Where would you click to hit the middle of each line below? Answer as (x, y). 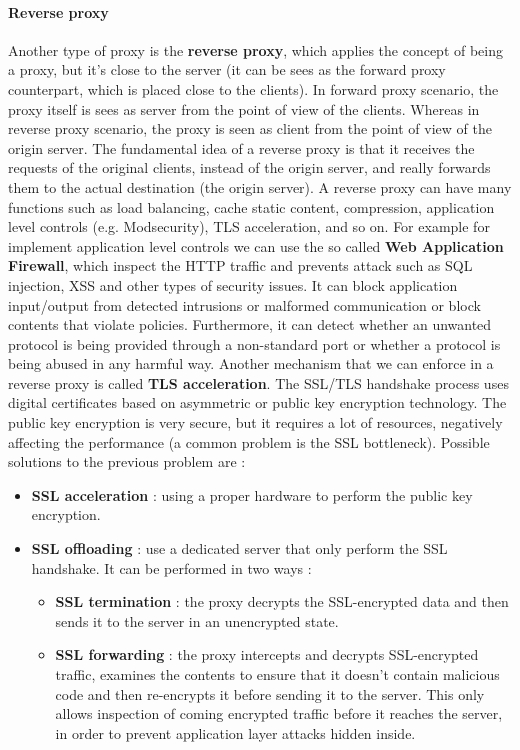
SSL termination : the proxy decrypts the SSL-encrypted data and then (282, 601)
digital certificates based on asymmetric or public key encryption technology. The (257, 402)
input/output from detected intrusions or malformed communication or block (244, 304)
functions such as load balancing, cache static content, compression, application (251, 206)
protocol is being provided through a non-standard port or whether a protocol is (254, 343)
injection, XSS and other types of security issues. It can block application (233, 284)
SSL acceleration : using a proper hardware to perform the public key (252, 494)
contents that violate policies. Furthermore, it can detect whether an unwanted (250, 324)
